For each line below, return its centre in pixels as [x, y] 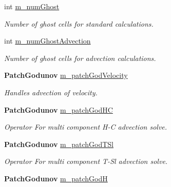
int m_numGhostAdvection [47, 41]
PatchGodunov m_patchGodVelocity [66, 75]
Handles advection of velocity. [51, 92]
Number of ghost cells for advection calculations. [80, 58]
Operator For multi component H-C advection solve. [86, 127]
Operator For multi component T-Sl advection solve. [86, 161]
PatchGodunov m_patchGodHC [59, 109]
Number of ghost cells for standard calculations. [79, 23]
